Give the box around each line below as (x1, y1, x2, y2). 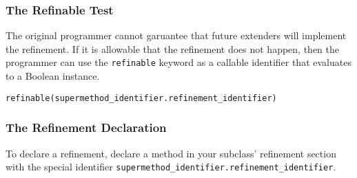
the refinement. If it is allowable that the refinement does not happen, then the (6, 41, 340, 56)
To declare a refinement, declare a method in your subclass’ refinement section (6, 146, 336, 160)
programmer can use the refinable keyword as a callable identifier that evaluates (6, 55, 351, 69)
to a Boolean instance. (6, 69, 100, 83)
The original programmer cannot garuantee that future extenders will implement (6, 28, 347, 43)
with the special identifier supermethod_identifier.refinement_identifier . (6, 159, 336, 174)
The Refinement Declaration (6, 119, 167, 136)
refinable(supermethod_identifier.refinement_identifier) (6, 93, 277, 103)
